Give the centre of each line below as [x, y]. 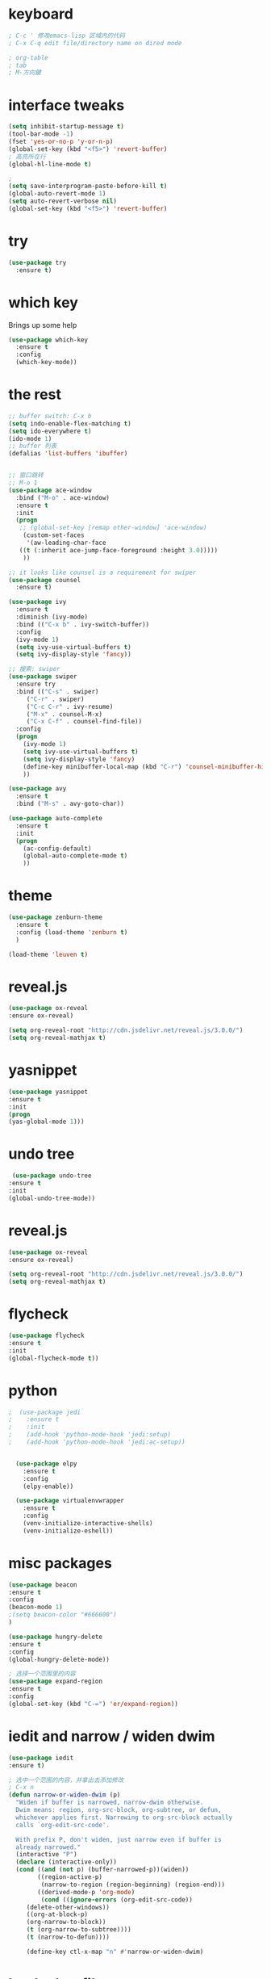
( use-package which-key [48, 340]
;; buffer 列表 [33, 446]
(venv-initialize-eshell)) [68, 1531]
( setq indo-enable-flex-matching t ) [70, 423]
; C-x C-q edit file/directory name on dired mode [95, 43]
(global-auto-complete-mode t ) [75, 856]
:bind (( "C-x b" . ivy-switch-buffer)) [83, 624]
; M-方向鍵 [25, 73]
